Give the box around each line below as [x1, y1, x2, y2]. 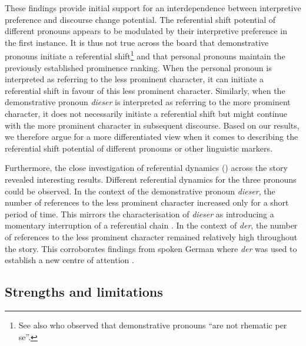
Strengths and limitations [5, 283, 163, 301]
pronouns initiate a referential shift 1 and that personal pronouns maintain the [5, 48, 285, 62]
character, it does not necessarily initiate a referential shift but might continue [5, 108, 288, 119]
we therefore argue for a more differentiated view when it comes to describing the [5, 130, 298, 143]
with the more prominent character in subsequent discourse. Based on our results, [5, 119, 300, 131]
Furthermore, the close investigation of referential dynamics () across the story [5, 162, 288, 174]
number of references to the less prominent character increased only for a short [5, 196, 289, 209]
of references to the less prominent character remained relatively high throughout [5, 230, 298, 243]
